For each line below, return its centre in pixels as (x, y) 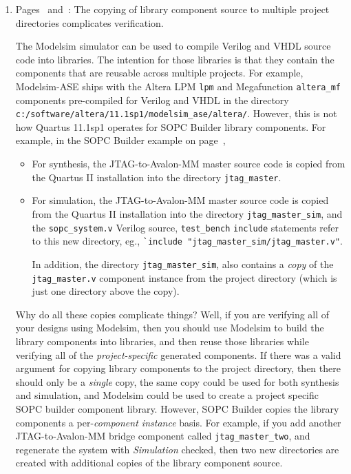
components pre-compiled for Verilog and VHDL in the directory (152, 100)
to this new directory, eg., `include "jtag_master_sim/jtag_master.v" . (188, 241)
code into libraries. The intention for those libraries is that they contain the (175, 59)
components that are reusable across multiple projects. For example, (159, 73)
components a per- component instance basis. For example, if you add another (178, 422)
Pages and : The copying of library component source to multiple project (172, 9)
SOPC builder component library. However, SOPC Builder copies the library (177, 408)
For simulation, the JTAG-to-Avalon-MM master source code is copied (180, 200)
